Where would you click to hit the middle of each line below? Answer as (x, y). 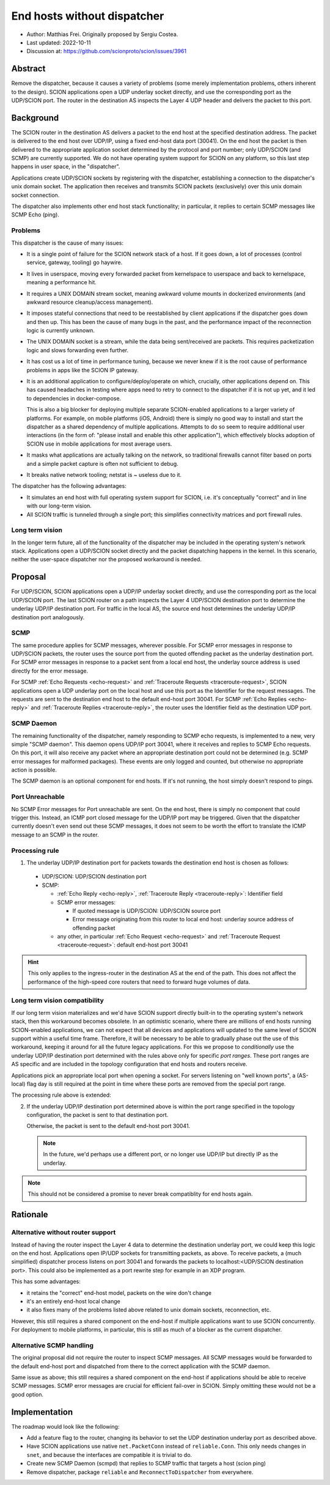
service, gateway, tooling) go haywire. (75, 262)
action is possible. (34, 770)
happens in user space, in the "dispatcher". (66, 167)
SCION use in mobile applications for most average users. (99, 444)
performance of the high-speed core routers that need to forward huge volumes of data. (139, 982)
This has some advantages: (46, 1281)
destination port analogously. (48, 617)
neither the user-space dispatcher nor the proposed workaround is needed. (106, 559)
